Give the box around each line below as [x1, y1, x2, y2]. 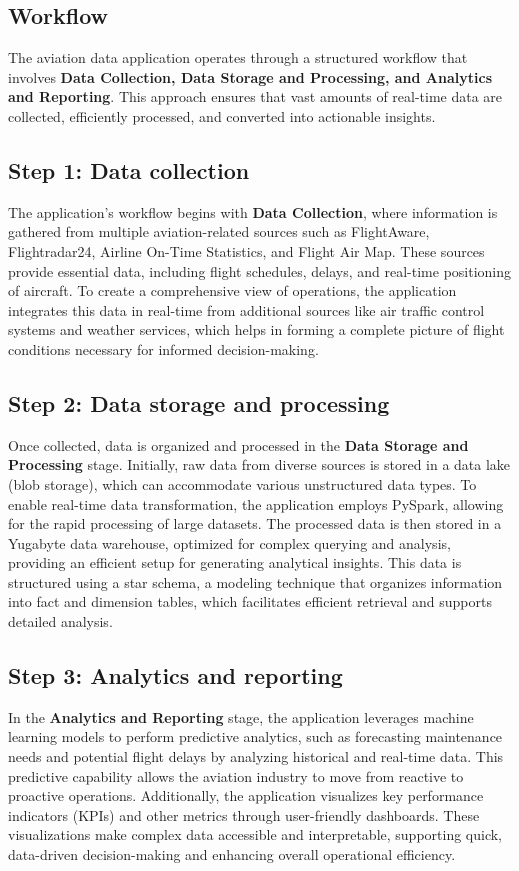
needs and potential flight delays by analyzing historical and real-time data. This [8, 746, 504, 767]
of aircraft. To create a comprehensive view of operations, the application [8, 280, 457, 301]
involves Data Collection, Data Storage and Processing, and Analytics [8, 66, 492, 87]
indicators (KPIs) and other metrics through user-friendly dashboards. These [8, 804, 480, 825]
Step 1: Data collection [8, 154, 250, 185]
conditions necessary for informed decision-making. [8, 338, 319, 359]
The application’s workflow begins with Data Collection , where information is [8, 201, 498, 222]
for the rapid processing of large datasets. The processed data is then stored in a [8, 513, 502, 534]
